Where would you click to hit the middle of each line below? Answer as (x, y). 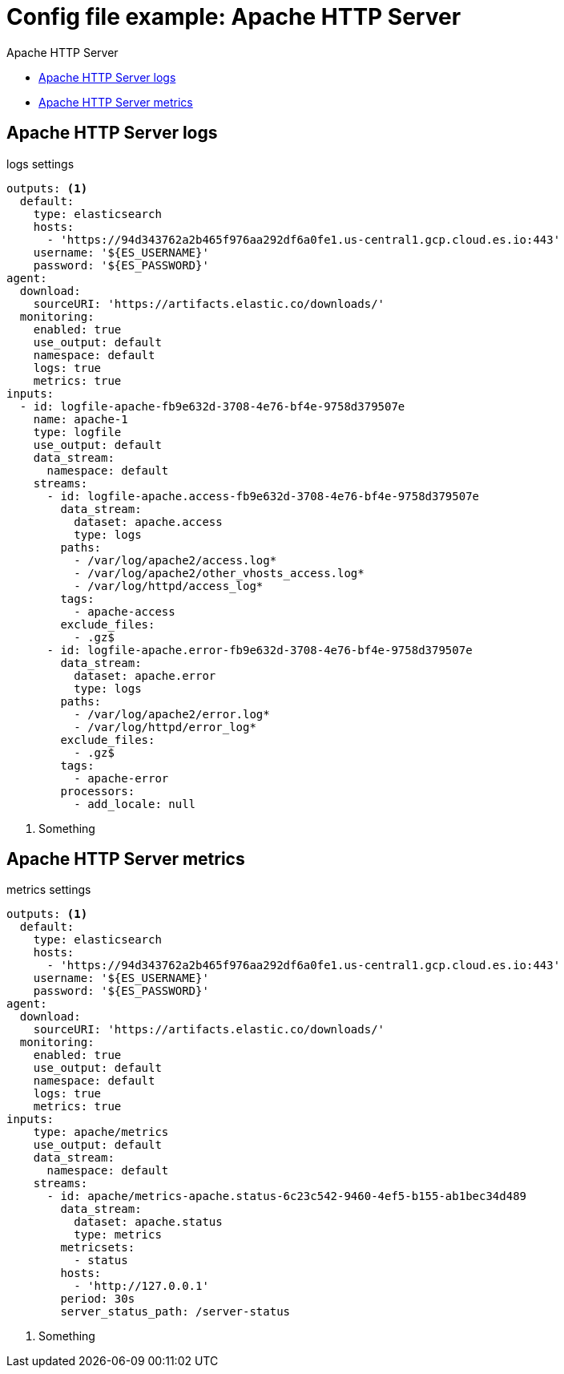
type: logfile (77, 432)
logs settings (40, 164)
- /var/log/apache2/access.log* (175, 560)
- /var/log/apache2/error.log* (172, 714)
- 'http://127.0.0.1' (141, 1286)
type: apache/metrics (101, 1132)
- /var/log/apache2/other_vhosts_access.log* (219, 573)
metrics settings (49, 890)
